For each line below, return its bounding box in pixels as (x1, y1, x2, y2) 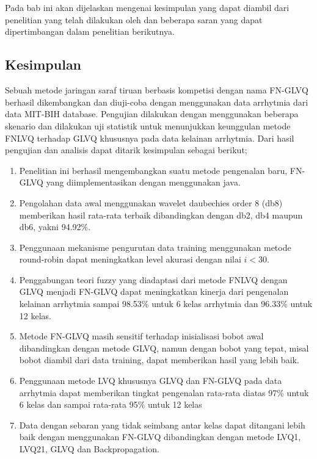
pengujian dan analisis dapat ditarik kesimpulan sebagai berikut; (5, 143, 247, 156)
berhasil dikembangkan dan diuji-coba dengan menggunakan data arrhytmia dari (5, 95, 308, 108)
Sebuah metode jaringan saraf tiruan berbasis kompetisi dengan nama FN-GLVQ (5, 84, 308, 96)
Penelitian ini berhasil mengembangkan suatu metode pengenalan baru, (19, 164, 288, 176)
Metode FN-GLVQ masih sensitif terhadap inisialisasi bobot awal (19, 330, 264, 342)
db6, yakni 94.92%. (19, 220, 91, 233)
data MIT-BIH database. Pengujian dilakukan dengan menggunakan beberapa (5, 107, 299, 120)
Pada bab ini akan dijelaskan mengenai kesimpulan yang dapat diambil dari (5, 1, 290, 14)
